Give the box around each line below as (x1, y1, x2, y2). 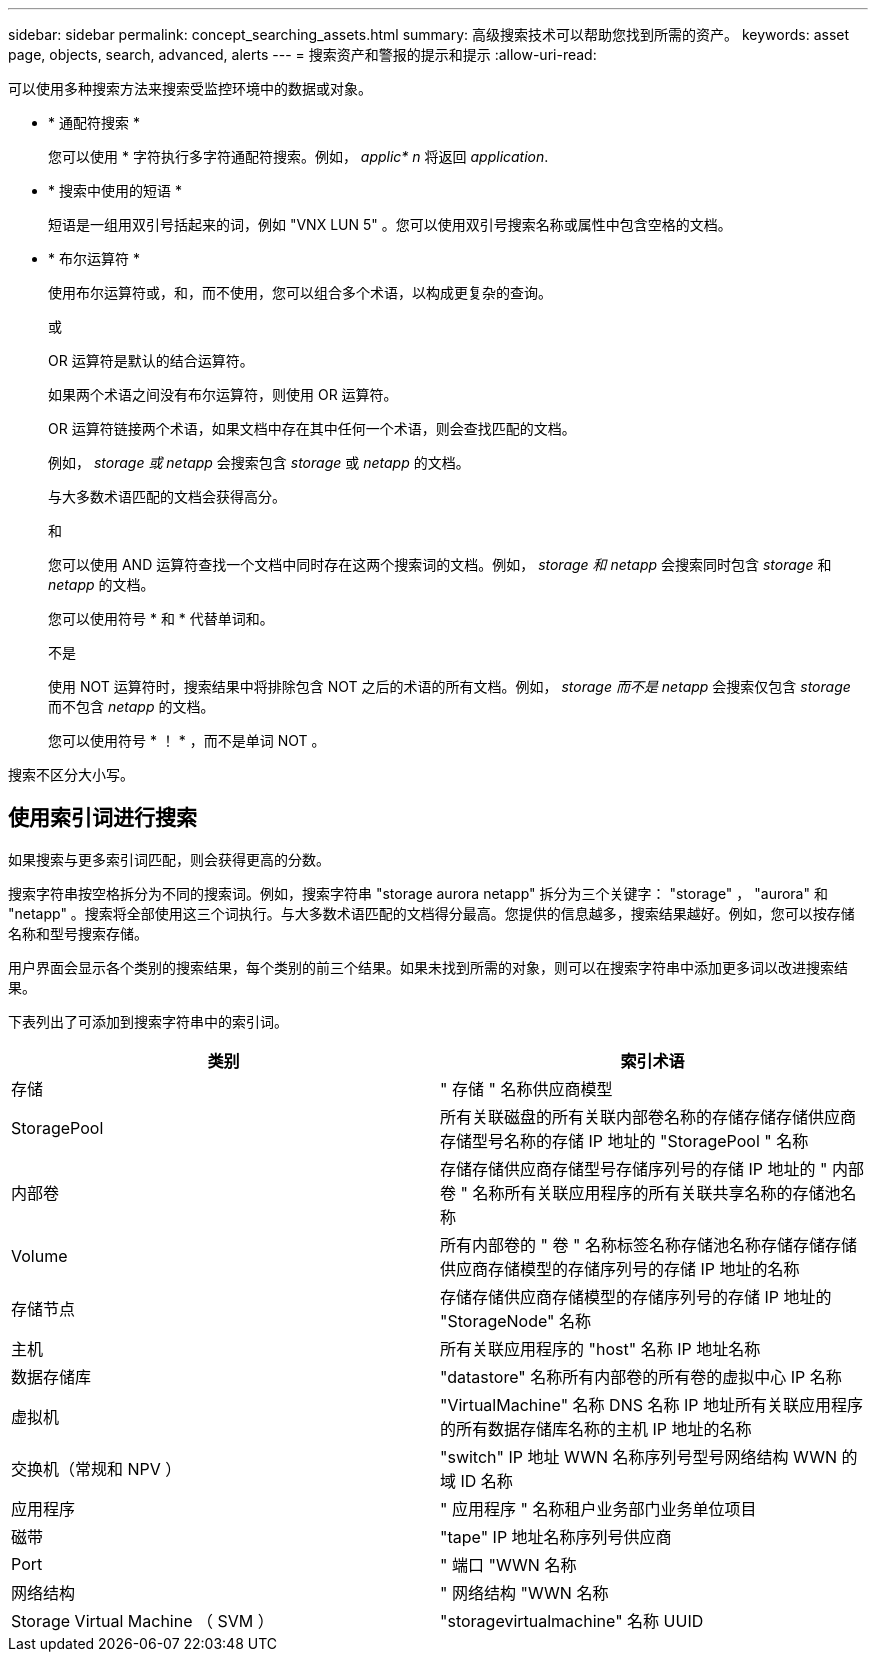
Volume (11, 1245, 68, 1266)
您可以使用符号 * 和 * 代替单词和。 (48, 610, 274, 627)
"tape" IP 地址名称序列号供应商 (440, 1526, 672, 1547)
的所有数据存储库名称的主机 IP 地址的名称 (440, 1418, 752, 1439)
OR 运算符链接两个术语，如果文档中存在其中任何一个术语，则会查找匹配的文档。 (48, 420, 576, 437)
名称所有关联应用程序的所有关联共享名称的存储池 (472, 1182, 841, 1203)
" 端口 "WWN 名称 (440, 1554, 577, 1575)
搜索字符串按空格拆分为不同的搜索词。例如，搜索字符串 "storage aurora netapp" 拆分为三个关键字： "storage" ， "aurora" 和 (8, 884, 828, 902)
